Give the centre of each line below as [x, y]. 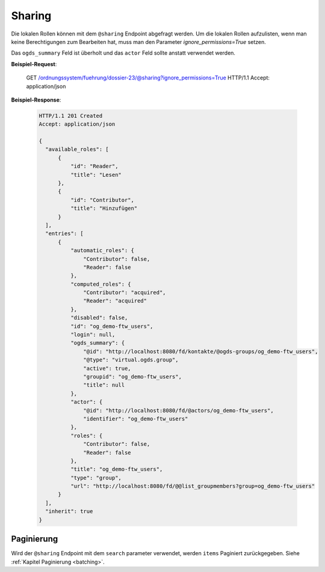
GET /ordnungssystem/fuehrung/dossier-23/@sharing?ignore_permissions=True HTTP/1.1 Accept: [148, 78]
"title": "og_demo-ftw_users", [116, 469]
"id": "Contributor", [102, 200]
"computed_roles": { [101, 284]
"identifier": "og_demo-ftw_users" [136, 419]
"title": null [104, 385]
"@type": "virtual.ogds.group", [131, 360]
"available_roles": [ [77, 149]
